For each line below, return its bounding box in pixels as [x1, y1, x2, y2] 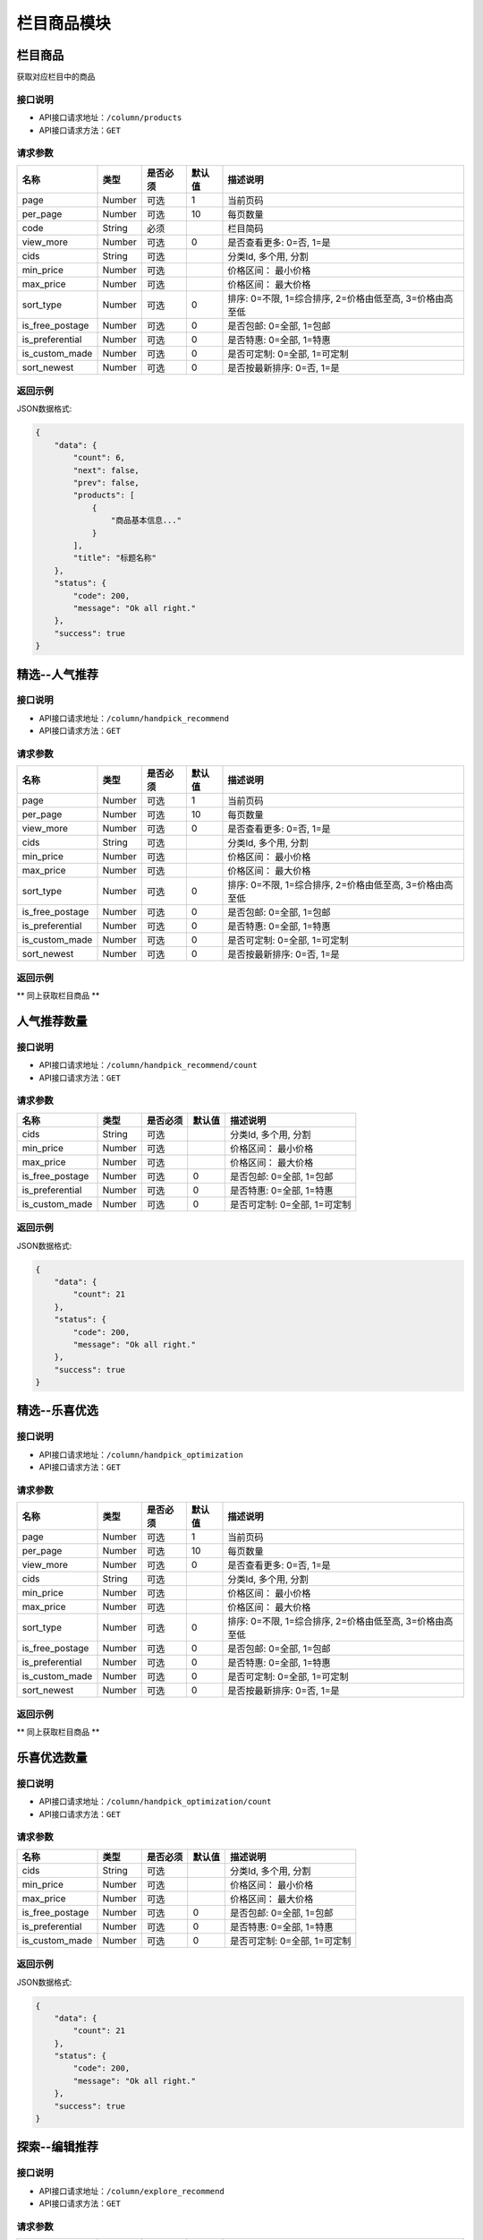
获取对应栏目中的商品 [16, 72, 96, 82]
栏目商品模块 [16, 13, 112, 33]
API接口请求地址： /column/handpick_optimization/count [38, 1796, 272, 1807]
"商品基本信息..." [110, 515, 182, 526]
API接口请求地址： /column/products [38, 112, 182, 123]
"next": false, [72, 465, 140, 475]
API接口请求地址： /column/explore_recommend [38, 2185, 225, 2196]
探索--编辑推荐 [16, 2140, 98, 2155]
